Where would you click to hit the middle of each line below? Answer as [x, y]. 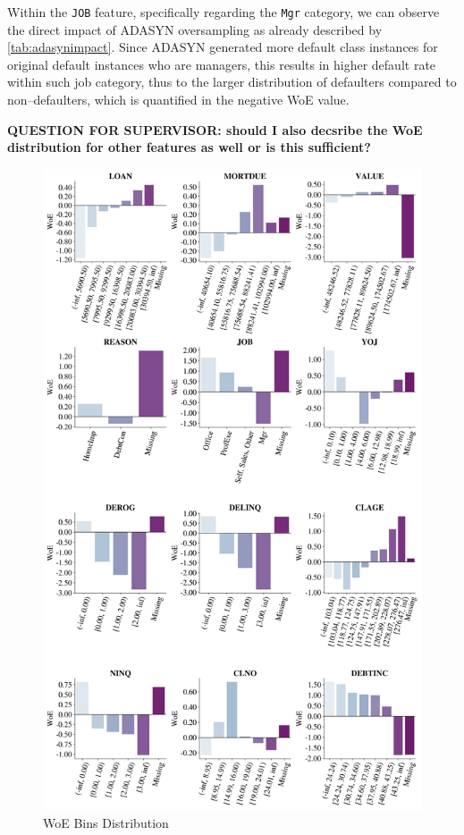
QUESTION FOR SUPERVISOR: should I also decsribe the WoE [215, 129]
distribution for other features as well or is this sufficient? [189, 147]
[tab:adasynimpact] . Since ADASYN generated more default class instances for [223, 47]
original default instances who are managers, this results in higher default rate [222, 64]
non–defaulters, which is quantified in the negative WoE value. [178, 100]
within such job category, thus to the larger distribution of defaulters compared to [232, 82]
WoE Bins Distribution [106, 823]
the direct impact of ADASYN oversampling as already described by [195, 29]
